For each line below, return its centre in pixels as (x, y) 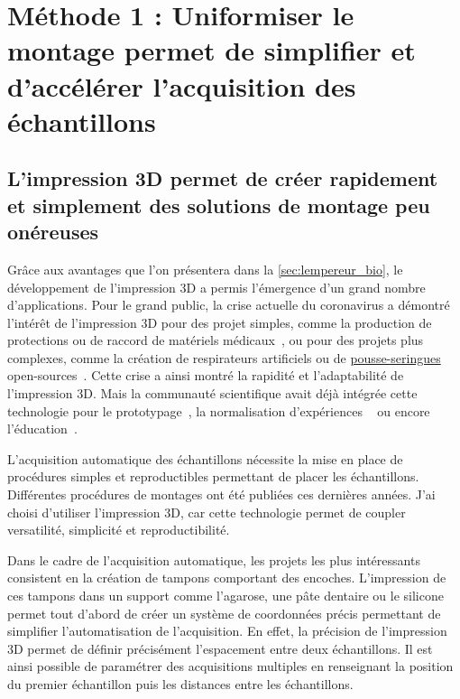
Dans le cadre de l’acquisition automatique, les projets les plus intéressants (214, 559)
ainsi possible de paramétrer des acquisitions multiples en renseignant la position (230, 666)
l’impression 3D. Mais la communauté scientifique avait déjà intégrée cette (212, 393)
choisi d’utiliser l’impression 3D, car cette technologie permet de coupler (207, 512)
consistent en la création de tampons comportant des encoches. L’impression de (227, 578)
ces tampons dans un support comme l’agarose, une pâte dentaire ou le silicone (225, 596)
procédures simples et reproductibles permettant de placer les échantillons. (213, 476)
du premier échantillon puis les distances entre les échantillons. (180, 683)
